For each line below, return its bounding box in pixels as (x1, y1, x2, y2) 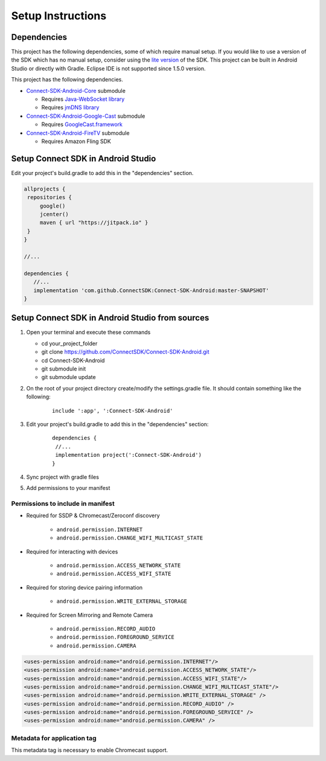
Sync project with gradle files (26, 473, 100, 480)
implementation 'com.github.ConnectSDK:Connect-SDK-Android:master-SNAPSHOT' (33, 287, 269, 294)
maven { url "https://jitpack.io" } (39, 219, 149, 226)
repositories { (27, 194, 72, 201)
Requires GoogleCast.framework (41, 121, 123, 128)
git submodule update (41, 374, 96, 381)
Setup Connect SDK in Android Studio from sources (11, 313, 209, 323)
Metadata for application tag (11, 734, 97, 742)
